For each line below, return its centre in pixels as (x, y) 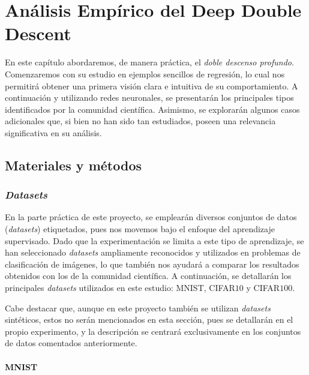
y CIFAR (263, 288)
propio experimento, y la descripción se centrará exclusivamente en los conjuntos (153, 331)
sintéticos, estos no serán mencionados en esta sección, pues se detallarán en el (149, 319)
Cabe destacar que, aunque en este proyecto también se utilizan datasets (138, 307)
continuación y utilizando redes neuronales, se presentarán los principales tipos (149, 97)
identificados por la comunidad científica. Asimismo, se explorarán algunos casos (152, 109)
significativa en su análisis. (53, 132)
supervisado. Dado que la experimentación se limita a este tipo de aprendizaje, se (154, 240)
